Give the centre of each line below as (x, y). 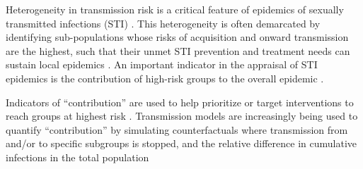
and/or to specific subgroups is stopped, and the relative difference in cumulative (181, 143)
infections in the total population (77, 157)
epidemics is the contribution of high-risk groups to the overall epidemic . (165, 78)
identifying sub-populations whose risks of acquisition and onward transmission (177, 37)
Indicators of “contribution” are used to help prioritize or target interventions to (180, 102)
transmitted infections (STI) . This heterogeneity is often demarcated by (163, 23)
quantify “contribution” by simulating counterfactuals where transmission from (177, 129)
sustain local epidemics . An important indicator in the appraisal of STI (162, 64)
